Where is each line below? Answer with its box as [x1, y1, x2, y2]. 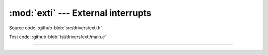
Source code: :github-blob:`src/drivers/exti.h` [9, 25, 102, 31]
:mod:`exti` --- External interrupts [9, 7, 152, 18]
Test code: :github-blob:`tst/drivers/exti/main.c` [9, 34, 107, 40]
